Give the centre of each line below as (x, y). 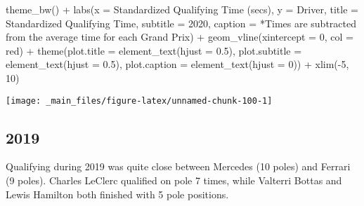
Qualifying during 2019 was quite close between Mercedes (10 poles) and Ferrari (178, 166)
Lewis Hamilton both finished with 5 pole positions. (117, 194)
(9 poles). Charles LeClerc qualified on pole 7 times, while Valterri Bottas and (174, 180)
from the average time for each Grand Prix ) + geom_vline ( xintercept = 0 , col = (180, 37)
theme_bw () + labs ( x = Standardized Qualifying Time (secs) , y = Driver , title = (182, 9)
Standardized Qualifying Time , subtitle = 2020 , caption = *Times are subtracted (181, 23)
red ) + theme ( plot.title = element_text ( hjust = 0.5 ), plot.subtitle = (154, 50)
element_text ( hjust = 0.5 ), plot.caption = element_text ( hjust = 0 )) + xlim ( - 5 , (177, 64)
